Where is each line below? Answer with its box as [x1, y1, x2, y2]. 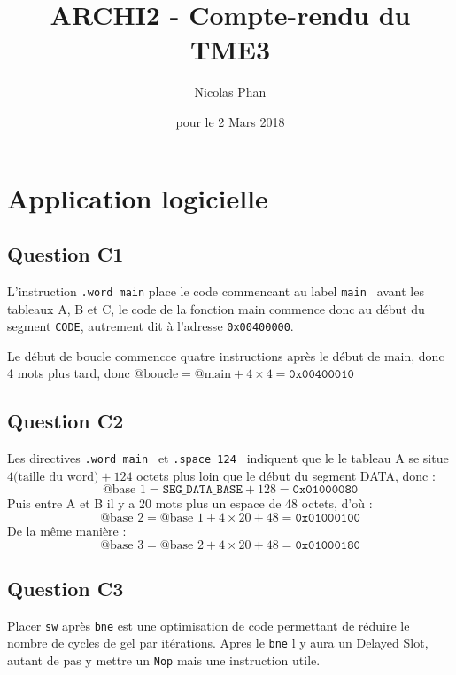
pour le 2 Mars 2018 [175, 112, 285, 130]
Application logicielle [7, 179, 268, 216]
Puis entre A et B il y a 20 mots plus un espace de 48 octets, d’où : [7, 494, 373, 513]
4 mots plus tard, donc [7, 364, 130, 382]
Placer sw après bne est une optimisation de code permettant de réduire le [7, 616, 410, 634]
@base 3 [100, 538, 144, 552]
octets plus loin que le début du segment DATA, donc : [136, 466, 436, 484]
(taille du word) [13, 470, 99, 483]
